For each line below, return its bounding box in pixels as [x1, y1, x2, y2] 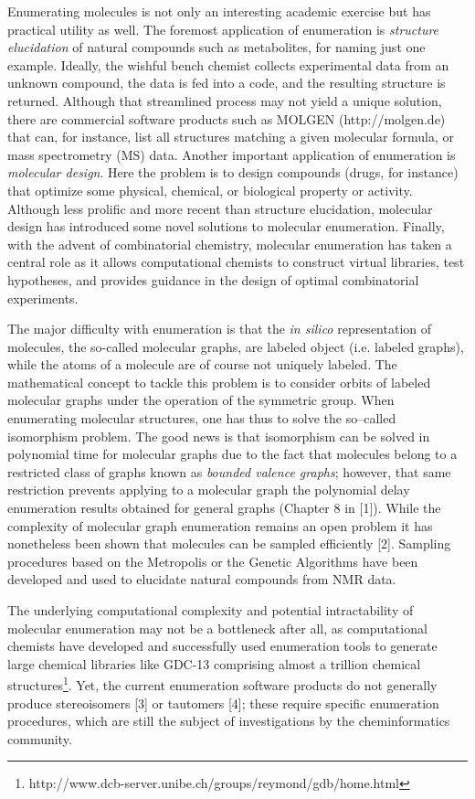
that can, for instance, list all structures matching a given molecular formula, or [7, 127, 454, 146]
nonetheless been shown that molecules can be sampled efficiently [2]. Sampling [7, 534, 451, 553]
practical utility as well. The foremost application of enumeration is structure [7, 19, 439, 38]
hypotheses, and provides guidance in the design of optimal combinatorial [7, 270, 419, 289]
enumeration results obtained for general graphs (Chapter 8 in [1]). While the [7, 498, 441, 517]
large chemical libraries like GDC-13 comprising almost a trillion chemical [7, 654, 421, 673]
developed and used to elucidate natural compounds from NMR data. [7, 570, 396, 589]
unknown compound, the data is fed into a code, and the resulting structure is [7, 73, 446, 92]
